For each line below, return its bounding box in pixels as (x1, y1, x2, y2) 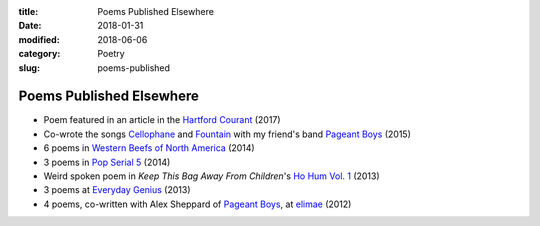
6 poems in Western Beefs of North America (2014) (43, 142, 255, 154)
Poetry (97, 48, 125, 60)
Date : (18, 20, 42, 32)
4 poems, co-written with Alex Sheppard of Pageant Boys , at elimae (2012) (43, 198, 352, 210)
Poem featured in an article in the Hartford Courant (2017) (43, 114, 281, 126)
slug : (18, 61, 40, 74)
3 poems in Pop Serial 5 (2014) (43, 156, 171, 168)
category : (18, 48, 61, 60)
